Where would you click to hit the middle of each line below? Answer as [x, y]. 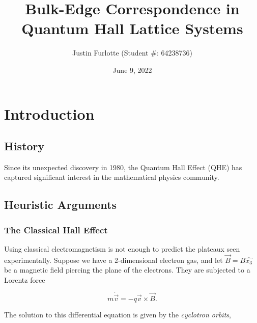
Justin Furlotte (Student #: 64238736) [132, 53]
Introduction [49, 113]
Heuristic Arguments [60, 205]
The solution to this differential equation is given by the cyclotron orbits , [118, 315]
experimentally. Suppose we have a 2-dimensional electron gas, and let [113, 260]
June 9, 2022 [132, 70]
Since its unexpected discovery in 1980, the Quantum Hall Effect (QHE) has [123, 167]
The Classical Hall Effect [56, 230]
